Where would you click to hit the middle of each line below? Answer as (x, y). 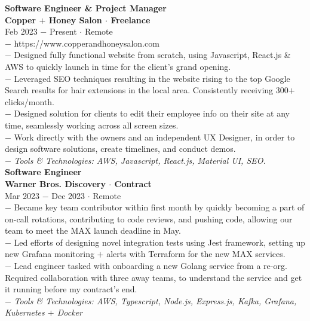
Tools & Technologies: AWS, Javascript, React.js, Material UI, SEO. (140, 160)
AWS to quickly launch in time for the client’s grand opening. (118, 66)
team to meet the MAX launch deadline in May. (93, 230)
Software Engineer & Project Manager (86, 8)
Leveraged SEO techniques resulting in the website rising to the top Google (152, 78)
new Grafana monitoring (50, 254)
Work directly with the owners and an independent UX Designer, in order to (154, 137)
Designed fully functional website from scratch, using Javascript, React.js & (152, 55)
